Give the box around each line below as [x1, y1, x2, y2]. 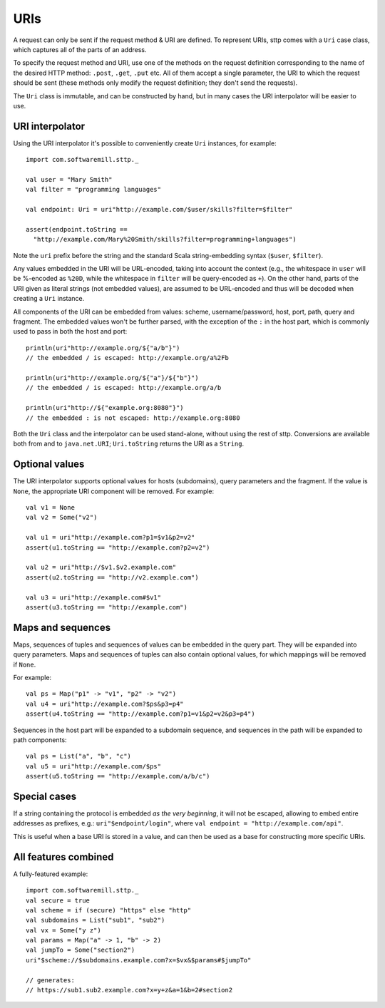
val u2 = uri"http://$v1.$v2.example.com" [26, 563, 177, 572]
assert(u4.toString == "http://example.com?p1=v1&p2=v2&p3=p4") [26, 710, 256, 718]
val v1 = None [26, 503, 75, 512]
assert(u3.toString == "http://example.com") [26, 603, 188, 611]
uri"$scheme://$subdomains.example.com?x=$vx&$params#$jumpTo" [26, 956, 252, 964]
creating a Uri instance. [13, 294, 85, 303]
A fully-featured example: [13, 870, 88, 878]
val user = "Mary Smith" [26, 175, 113, 183]
